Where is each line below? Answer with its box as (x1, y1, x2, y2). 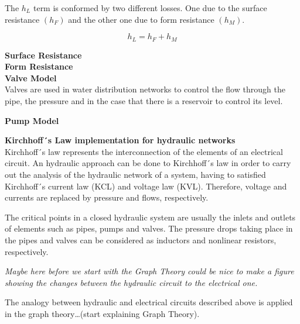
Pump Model (5, 114, 59, 126)
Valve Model (5, 71, 57, 84)
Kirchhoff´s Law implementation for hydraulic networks (5, 134, 236, 146)
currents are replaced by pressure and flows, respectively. (5, 191, 209, 204)
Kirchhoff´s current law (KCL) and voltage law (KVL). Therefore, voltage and (5, 180, 287, 192)
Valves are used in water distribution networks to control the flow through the (5, 83, 285, 95)
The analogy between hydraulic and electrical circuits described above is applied (5, 296, 293, 308)
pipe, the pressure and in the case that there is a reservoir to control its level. (5, 95, 283, 107)
